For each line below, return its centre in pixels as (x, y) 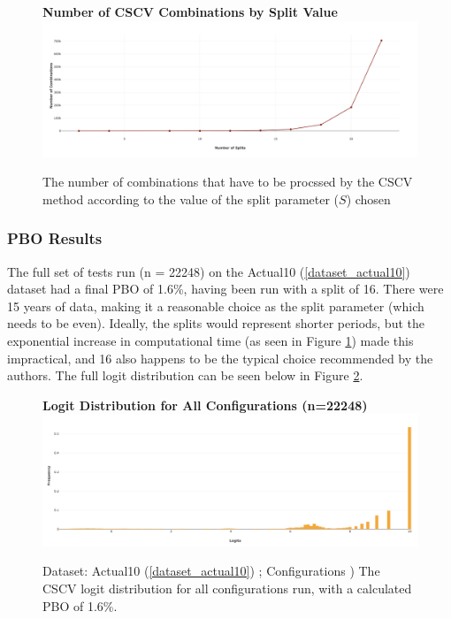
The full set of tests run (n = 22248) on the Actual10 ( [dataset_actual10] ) (209, 271)
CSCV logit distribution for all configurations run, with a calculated (227, 588)
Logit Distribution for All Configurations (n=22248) (205, 405)
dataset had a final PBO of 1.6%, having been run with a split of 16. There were (225, 289)
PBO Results (55, 238)
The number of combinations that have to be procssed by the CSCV (228, 182)
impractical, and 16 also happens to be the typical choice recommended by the (220, 358)
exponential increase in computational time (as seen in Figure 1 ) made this (210, 340)
